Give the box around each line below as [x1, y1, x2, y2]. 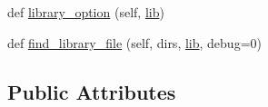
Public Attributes [7, 77, 176, 105]
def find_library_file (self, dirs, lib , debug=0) [7, 33, 262, 52]
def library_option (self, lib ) [7, 3, 164, 21]
